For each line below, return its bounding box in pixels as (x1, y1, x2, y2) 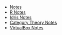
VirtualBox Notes (9, 25, 44, 31)
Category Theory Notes (9, 19, 57, 25)
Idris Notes (9, 15, 32, 20)
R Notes (9, 9, 26, 15)
